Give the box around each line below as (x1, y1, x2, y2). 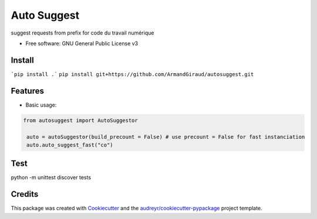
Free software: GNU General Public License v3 (25, 40, 139, 47)
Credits (11, 189, 39, 199)
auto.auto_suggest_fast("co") (26, 141, 114, 148)
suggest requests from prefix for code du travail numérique (11, 29, 154, 36)
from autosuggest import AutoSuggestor (23, 117, 138, 124)
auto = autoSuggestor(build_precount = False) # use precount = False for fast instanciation (26, 134, 305, 140)
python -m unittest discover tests (11, 174, 91, 181)
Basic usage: (25, 101, 57, 108)
